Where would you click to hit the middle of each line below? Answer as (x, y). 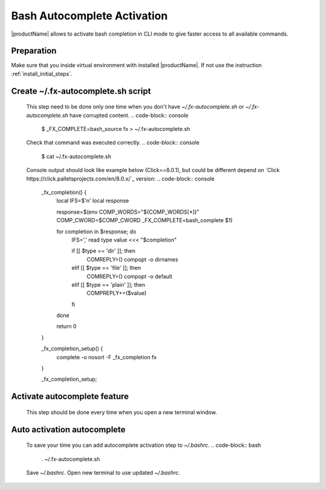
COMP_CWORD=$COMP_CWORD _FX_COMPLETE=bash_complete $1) (145, 220)
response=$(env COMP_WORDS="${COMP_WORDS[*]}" (128, 212)
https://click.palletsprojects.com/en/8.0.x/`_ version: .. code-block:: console (120, 179)
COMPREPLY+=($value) (117, 293)
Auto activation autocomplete (69, 430)
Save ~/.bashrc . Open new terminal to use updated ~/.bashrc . (103, 473)
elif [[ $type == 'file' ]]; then (106, 268)
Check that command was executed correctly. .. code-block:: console (113, 142)
